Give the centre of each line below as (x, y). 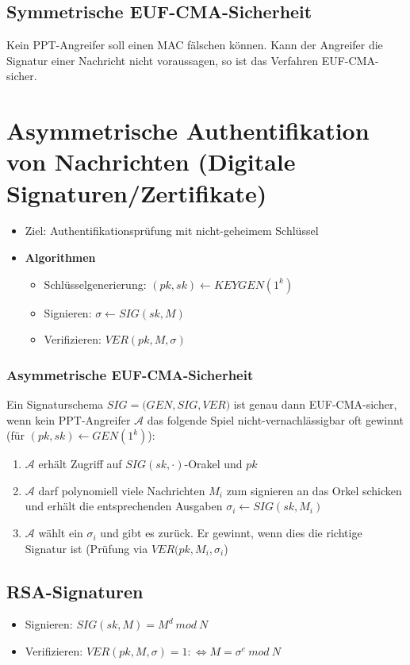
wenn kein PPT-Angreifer (69, 419)
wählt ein (61, 533)
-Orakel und (213, 464)
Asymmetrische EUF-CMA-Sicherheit (130, 374)
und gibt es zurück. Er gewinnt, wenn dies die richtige (231, 533)
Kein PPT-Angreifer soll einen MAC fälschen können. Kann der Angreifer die (195, 45)
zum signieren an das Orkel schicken (314, 490)
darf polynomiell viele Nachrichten (122, 490)
